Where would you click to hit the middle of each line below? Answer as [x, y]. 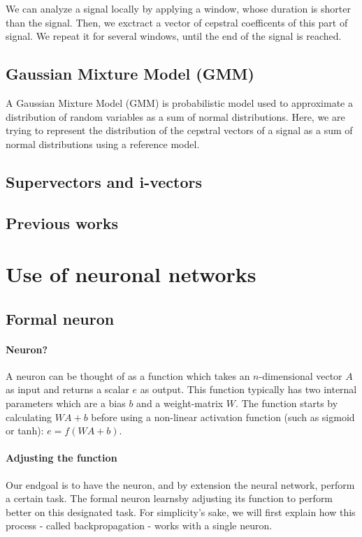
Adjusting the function [61, 458]
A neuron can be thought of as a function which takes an [128, 375]
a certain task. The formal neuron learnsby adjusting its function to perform [169, 498]
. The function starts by [287, 403]
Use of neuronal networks [131, 274]
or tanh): [25, 431]
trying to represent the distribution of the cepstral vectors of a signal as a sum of [179, 130]
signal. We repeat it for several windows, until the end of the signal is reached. [174, 36]
